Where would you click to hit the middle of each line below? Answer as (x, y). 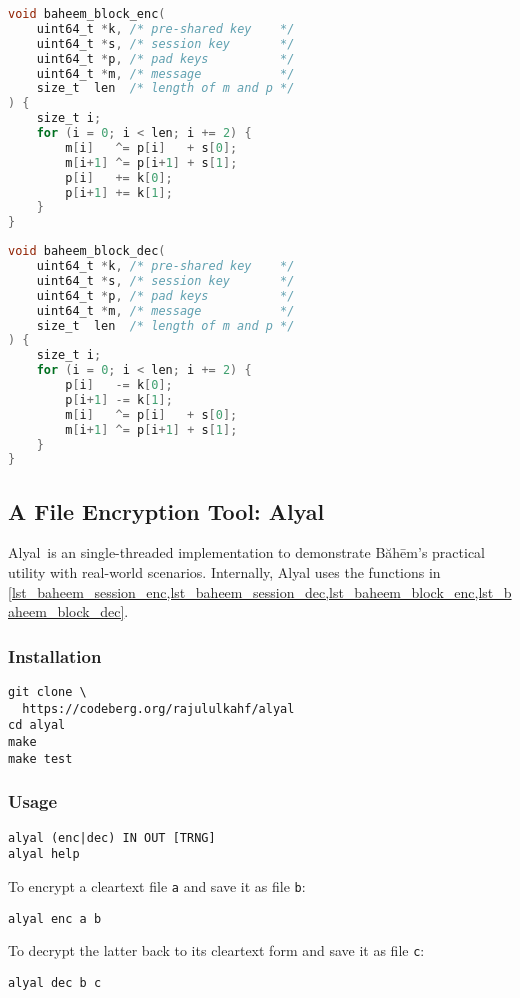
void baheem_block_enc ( (87, 14)
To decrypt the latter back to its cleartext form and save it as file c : (216, 950)
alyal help (44, 854)
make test (40, 758)
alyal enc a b (55, 918)
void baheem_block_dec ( (87, 251)
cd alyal (37, 725)
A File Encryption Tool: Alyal (166, 510)
